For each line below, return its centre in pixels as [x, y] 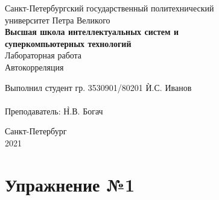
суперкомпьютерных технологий [68, 43]
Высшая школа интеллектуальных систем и [92, 32]
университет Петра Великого [58, 20]
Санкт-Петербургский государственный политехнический [109, 8]
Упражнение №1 [70, 184]
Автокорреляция [34, 67]
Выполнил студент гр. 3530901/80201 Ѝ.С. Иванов [98, 87]
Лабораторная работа [43, 55]
